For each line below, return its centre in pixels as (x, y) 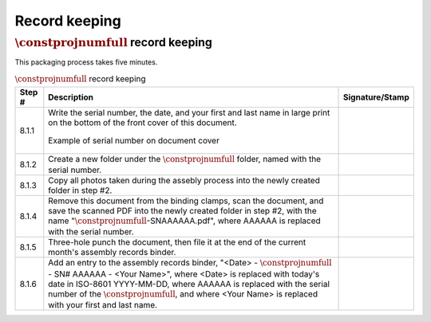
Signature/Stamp (377, 97)
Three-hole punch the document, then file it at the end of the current (177, 242)
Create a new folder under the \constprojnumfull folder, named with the (185, 159)
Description (71, 97)
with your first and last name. (103, 305)
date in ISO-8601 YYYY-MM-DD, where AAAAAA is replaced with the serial (189, 284)
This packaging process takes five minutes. (86, 62)
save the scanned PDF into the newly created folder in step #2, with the (182, 210)
